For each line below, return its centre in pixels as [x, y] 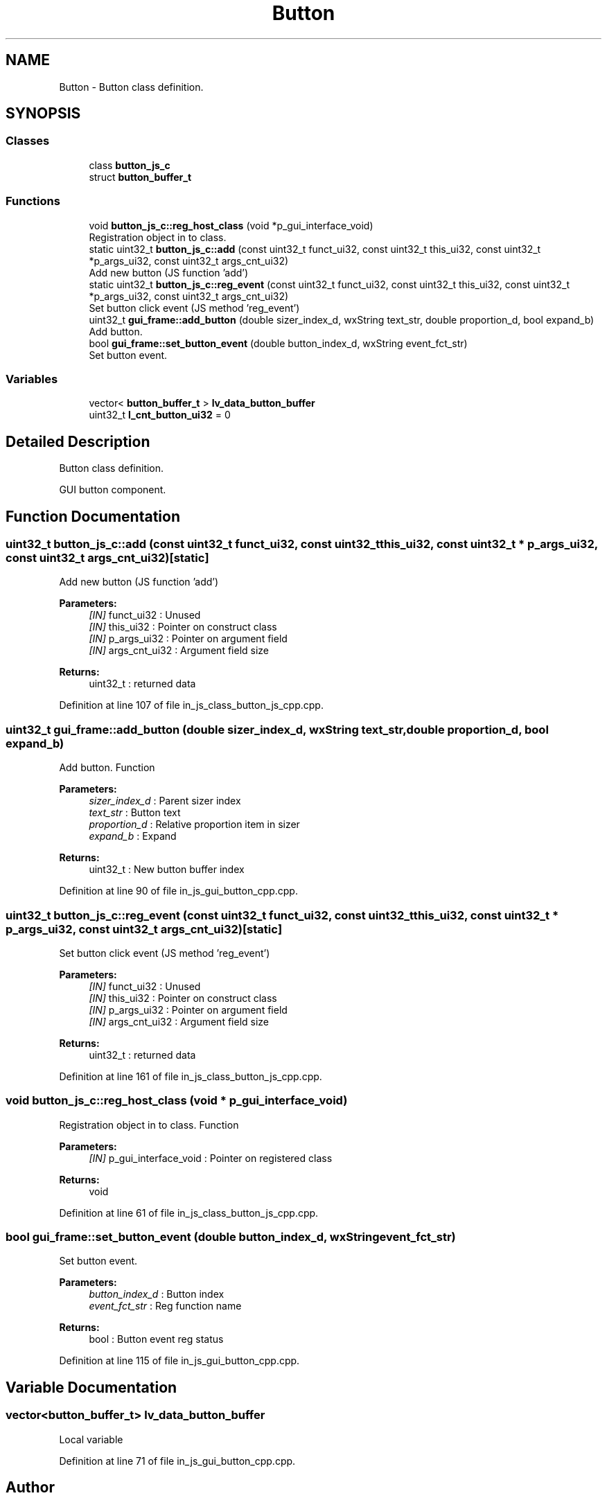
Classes [28, 141]
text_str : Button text [135, 813]
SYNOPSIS [43, 114]
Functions [33, 201]
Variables [32, 379]
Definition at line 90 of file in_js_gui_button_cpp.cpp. [178, 891]
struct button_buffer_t [140, 177]
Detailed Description [78, 441]
